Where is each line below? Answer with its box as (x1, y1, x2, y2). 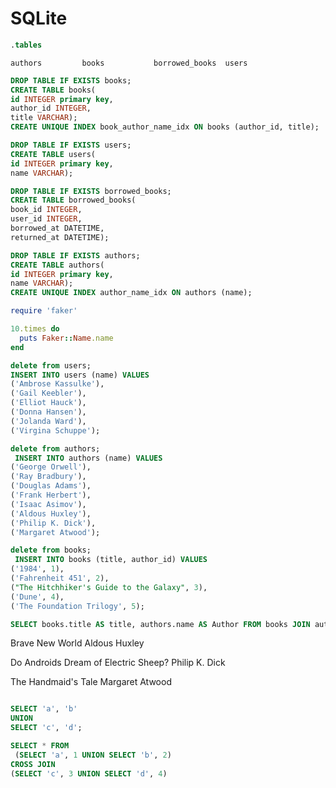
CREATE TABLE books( (10, 85, 97, 95)
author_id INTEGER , (10, 103, 92, 114)
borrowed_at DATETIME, (10, 223, 105, 234)
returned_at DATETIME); (10, 232, 110, 242)
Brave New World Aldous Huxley (10, 637, 145, 649)
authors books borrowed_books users (10, 58, 248, 68)
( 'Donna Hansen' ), (10, 407, 87, 417)
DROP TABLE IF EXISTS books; (10, 75, 132, 86)
